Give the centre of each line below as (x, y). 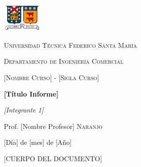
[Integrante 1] (24, 110)
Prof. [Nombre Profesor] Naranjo (53, 126)
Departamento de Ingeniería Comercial (64, 61)
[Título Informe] (31, 93)
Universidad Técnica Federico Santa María (70, 45)
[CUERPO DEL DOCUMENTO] (53, 158)
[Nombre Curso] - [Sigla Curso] (52, 77)
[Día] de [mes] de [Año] (38, 142)
